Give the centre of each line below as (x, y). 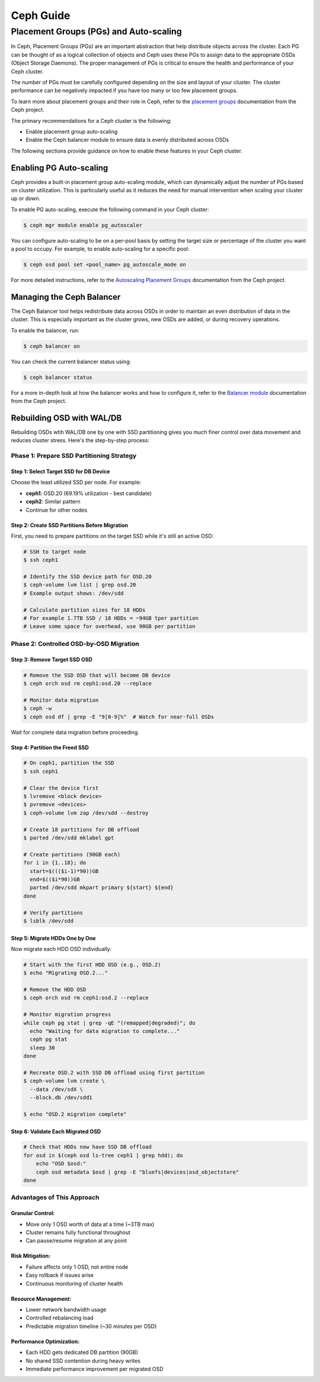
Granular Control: (33, 1213)
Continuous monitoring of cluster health (74, 1283)
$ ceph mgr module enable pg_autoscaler (83, 225)
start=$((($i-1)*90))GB (64, 871)
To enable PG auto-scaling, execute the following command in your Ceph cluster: (110, 209)
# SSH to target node (55, 551)
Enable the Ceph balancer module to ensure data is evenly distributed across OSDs (127, 140)
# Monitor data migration (61, 700)
